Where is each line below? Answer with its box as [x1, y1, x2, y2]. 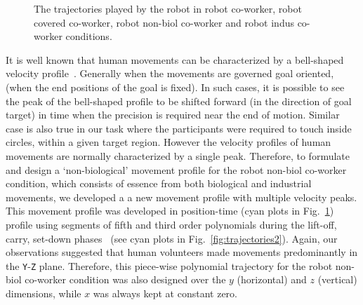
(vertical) [317, 272, 357, 287]
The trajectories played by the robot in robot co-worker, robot [34, 1, 302, 15]
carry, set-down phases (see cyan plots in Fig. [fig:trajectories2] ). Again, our [6, 231, 338, 245]
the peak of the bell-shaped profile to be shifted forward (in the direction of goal [6, 93, 352, 108]
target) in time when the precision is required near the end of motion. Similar [6, 107, 340, 122]
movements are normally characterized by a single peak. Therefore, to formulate [6, 148, 350, 163]
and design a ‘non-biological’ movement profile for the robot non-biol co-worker [6, 162, 347, 177]
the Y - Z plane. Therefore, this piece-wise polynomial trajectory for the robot [6, 258, 333, 273]
